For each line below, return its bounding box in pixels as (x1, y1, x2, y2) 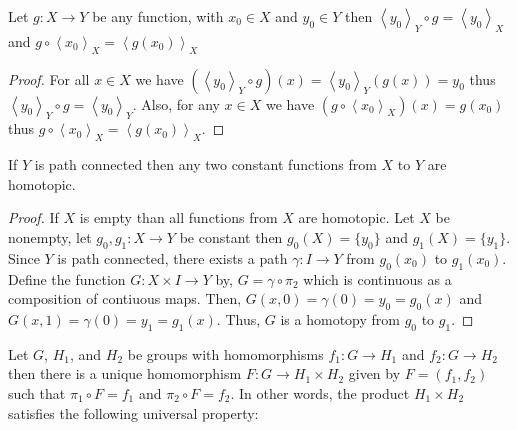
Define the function (8, 268, 126, 289)
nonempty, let (8, 226, 92, 247)
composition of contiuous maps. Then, (8, 288, 242, 309)
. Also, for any (132, 93, 220, 114)
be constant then (179, 226, 283, 247)
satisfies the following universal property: (8, 402, 259, 423)
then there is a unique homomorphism (8, 363, 242, 384)
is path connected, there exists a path (57, 247, 288, 268)
